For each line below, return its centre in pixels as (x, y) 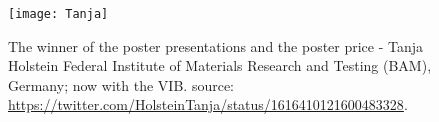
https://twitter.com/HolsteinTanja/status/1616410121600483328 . (208, 104)
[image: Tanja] (58, 14)
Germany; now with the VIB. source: (121, 84)
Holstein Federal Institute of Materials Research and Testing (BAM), (220, 65)
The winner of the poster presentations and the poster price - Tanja (216, 45)
